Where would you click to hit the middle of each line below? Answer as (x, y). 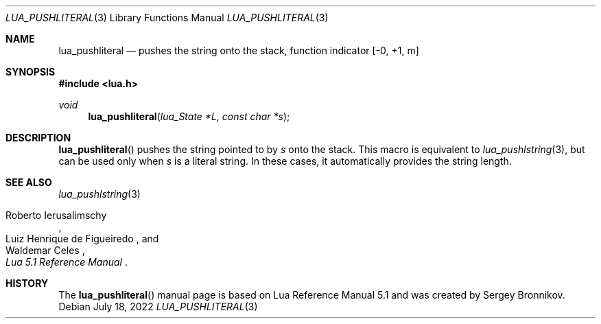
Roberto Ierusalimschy (56, 215)
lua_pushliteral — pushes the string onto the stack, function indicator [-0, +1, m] (239, 50)
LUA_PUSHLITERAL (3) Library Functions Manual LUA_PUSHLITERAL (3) (167, 18)
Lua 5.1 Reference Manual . (67, 262)
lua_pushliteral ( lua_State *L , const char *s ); (189, 116)
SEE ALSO (29, 182)
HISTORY (27, 283)
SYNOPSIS (31, 72)
